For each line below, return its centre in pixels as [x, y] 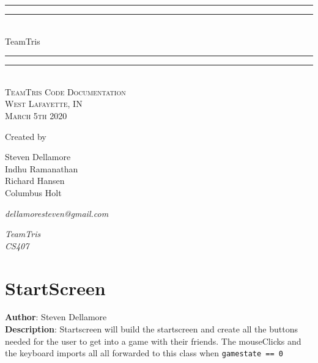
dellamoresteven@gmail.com [57, 213]
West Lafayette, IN [44, 104]
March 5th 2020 [36, 115]
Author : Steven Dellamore [56, 317]
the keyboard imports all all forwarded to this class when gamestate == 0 [144, 353]
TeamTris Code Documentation [65, 91]
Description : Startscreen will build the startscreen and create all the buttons [151, 329]
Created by [26, 136]
